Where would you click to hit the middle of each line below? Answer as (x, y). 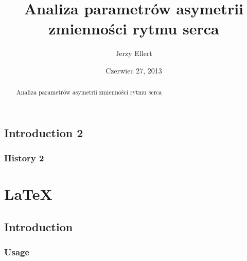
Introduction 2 (44, 132)
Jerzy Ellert (134, 53)
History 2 (24, 158)
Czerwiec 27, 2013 (134, 70)
